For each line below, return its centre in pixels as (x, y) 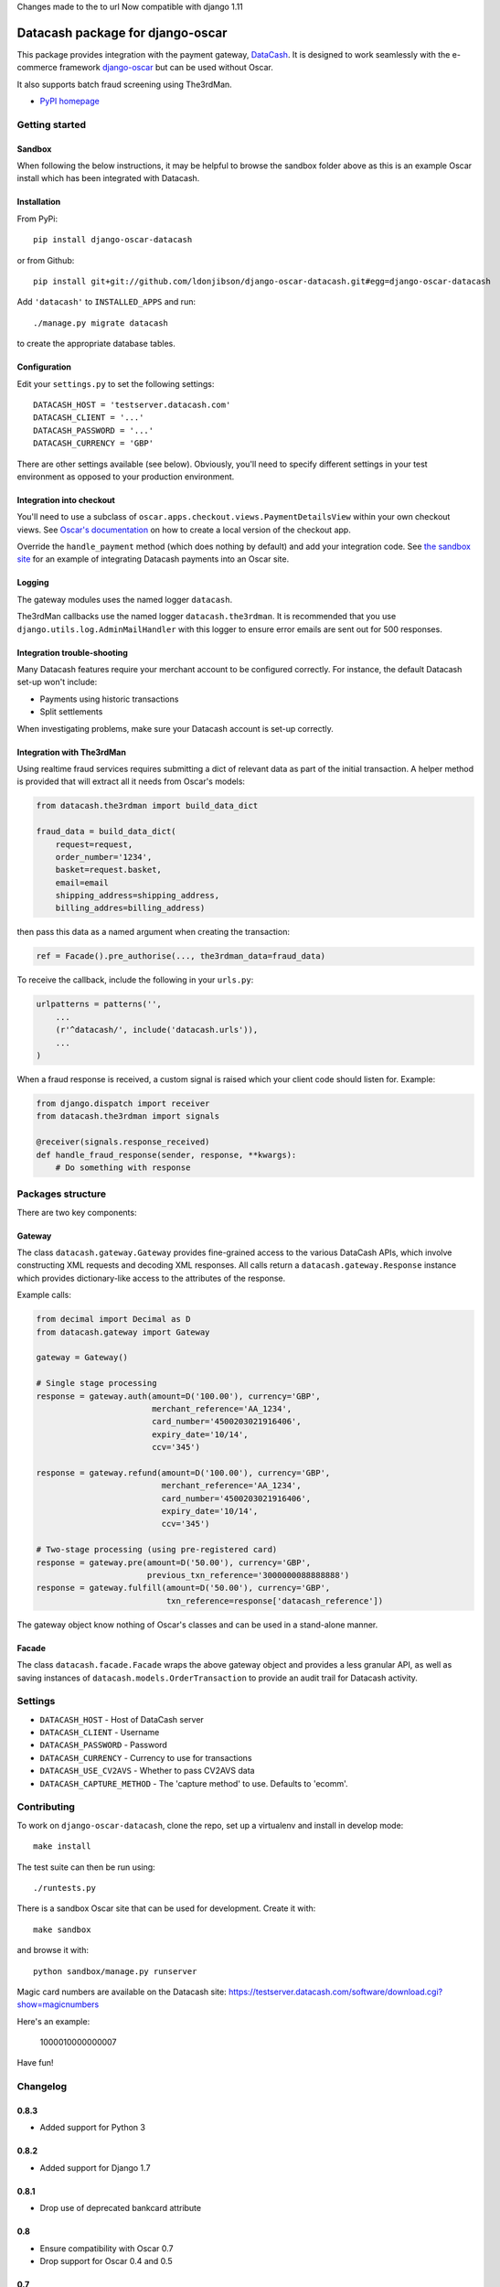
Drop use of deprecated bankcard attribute (120, 2208)
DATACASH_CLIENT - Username (100, 1733)
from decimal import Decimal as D (113, 1319)
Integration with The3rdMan (72, 752)
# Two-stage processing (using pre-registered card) (157, 1550)
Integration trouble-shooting (72, 652)
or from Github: (46, 260)
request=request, (94, 844)
